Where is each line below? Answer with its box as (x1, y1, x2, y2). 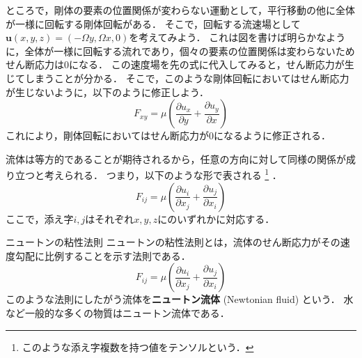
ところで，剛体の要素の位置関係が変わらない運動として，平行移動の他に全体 (6, 3, 356, 17)
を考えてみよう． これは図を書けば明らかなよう (129, 30, 346, 45)
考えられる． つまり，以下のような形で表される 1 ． (44, 166, 282, 182)
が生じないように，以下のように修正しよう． (6, 84, 209, 99)
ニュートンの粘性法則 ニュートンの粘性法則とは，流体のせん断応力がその (6, 235, 340, 249)
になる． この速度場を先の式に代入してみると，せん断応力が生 (69, 57, 354, 72)
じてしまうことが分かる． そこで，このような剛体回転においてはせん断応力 (6, 70, 349, 85)
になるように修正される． (214, 128, 331, 143)
